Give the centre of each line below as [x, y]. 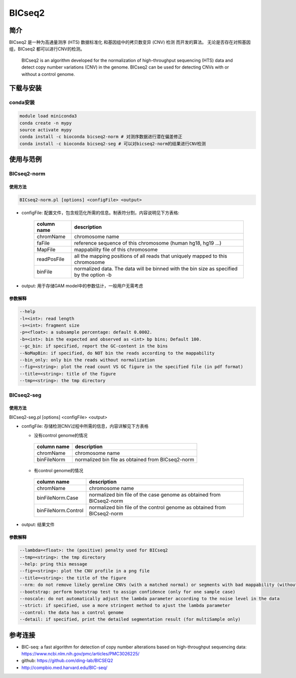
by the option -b [93, 275]
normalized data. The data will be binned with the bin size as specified [156, 269]
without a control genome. [48, 74]
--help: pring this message [53, 564]
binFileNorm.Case [57, 498]
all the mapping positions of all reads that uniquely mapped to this [151, 256]
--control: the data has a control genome [72, 612]
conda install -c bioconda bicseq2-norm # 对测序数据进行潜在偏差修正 [101, 137]
